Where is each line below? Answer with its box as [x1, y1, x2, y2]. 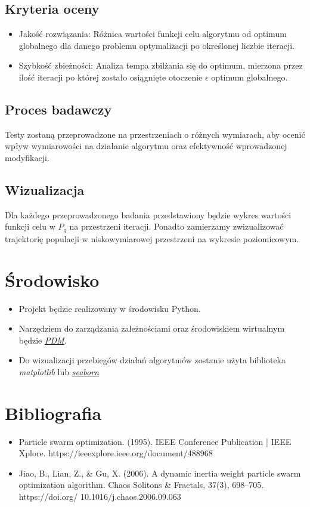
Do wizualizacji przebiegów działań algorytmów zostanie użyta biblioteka [18, 354, 286, 366]
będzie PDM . [18, 333, 67, 346]
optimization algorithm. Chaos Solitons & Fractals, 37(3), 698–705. [18, 478, 264, 491]
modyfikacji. [5, 151, 49, 163]
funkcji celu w [5, 220, 55, 233]
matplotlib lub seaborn [18, 365, 99, 378]
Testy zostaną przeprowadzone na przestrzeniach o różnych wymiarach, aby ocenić [5, 128, 305, 140]
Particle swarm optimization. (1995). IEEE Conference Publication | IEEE [18, 435, 292, 447]
